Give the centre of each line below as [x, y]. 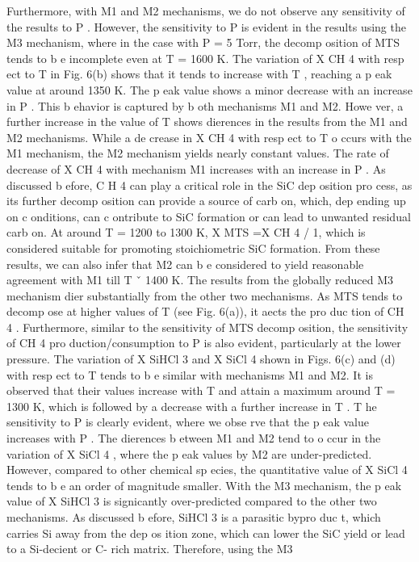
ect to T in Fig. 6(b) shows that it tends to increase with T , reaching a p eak [199, 74]
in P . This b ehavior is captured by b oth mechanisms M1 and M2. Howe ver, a [205, 105]
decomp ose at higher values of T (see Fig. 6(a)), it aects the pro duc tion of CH [205, 311]
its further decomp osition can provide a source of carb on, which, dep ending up [206, 201]
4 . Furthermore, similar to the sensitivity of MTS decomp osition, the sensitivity [207, 327]
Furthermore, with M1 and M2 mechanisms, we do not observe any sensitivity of [206, 10]
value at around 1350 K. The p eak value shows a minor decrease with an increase [209, 89]
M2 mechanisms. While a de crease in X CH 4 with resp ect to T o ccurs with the [209, 137]
